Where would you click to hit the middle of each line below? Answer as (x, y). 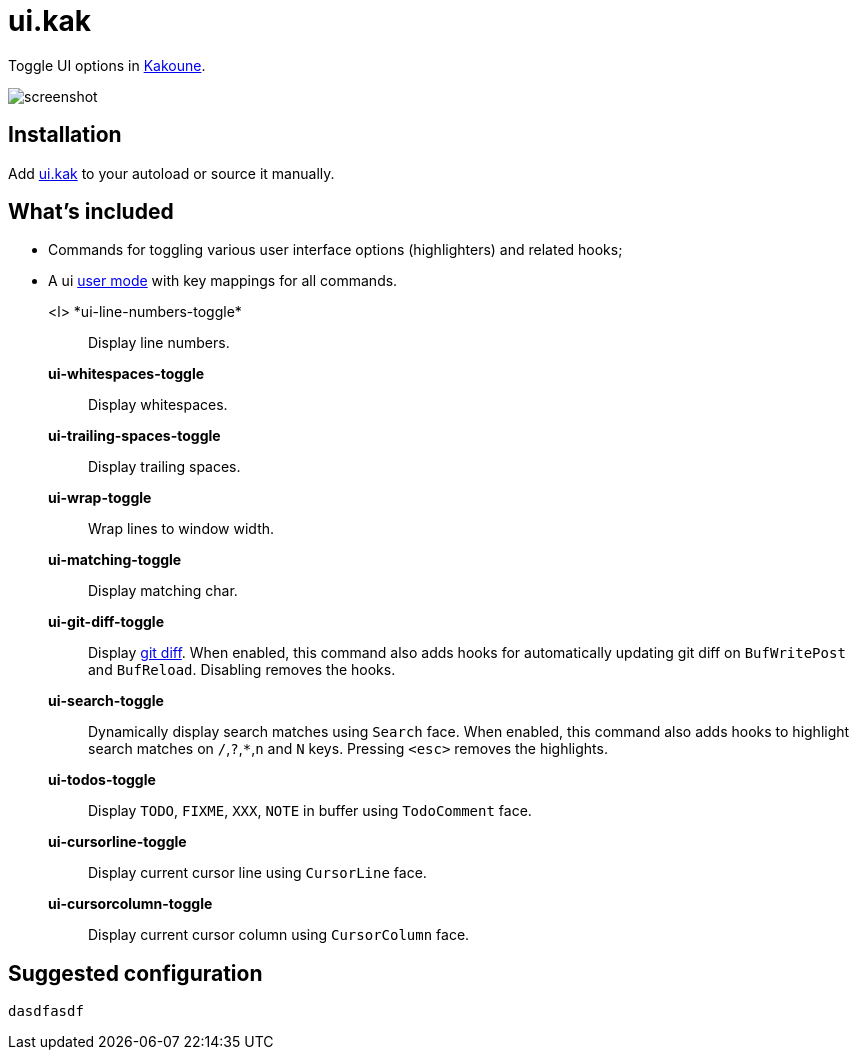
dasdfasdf (46, 1011)
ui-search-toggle (106, 701)
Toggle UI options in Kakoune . (107, 65)
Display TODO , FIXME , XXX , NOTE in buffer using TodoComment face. (310, 811)
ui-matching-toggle (115, 560)
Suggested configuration (135, 973)
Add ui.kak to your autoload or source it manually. (171, 173)
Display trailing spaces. (164, 467)
